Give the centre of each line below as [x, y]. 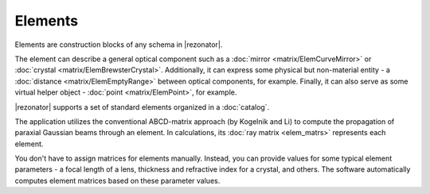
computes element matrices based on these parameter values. [117, 180]
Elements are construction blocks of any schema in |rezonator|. [119, 45]
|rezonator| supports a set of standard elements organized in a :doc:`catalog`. [142, 107]
